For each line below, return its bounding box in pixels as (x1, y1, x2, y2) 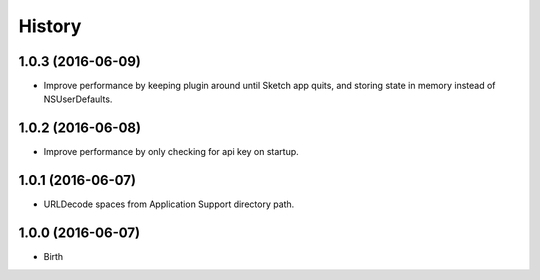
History (18, 15, 82, 37)
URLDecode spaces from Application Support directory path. (43, 198, 295, 210)
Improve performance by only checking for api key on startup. (43, 146, 299, 158)
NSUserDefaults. (43, 93, 113, 105)
